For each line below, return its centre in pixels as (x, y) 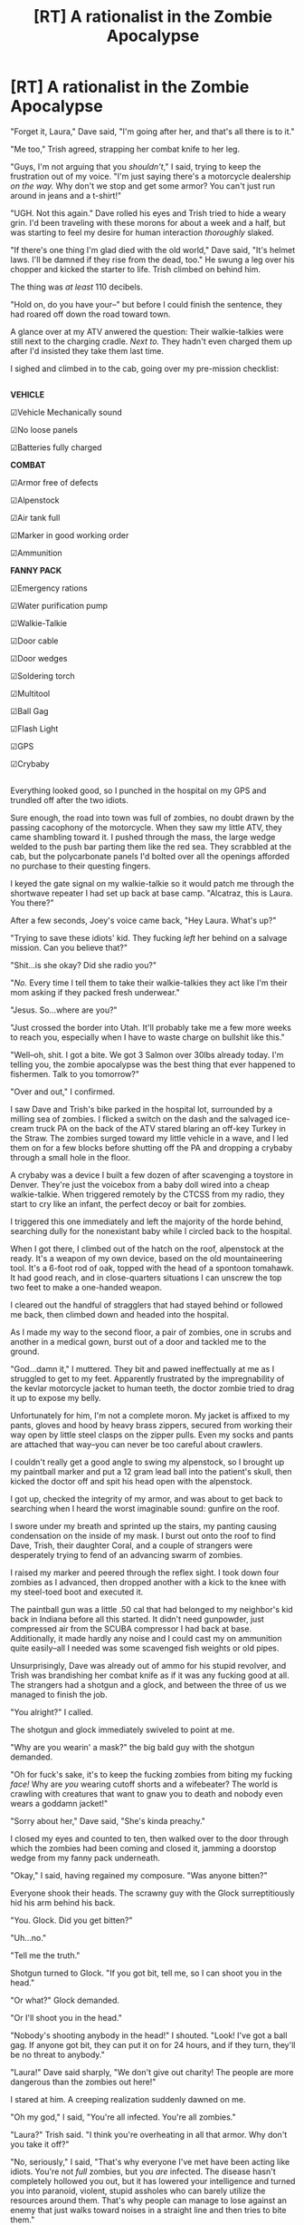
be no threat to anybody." (57, 2054)
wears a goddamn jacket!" (59, 1803)
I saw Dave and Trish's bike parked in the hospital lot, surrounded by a (142, 1109)
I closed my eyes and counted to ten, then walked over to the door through (149, 1838)
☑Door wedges (39, 659)
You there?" (32, 902)
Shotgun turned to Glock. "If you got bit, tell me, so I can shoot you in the (146, 1973)
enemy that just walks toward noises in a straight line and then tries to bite (148, 2210)
